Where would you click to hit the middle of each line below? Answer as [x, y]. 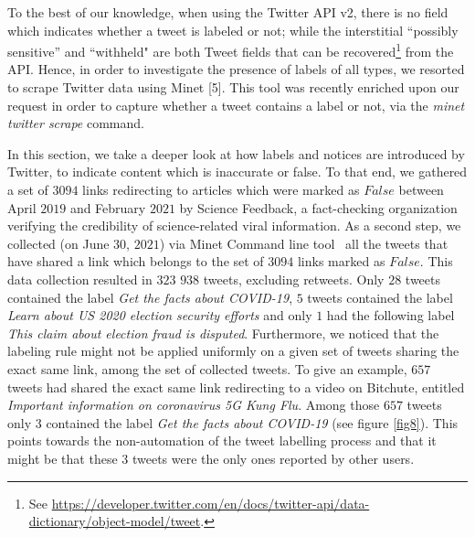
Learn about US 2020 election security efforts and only [160, 315]
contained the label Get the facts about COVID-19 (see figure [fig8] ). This [252, 422]
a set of [28, 189]
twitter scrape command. [76, 123]
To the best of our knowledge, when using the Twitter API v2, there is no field [228, 12]
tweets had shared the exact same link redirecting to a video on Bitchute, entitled [236, 387]
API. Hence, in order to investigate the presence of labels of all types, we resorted [236, 69]
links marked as [341, 261]
